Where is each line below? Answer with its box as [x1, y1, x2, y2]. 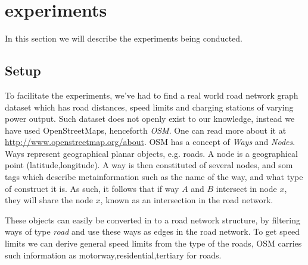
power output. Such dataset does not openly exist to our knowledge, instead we [5, 112, 295, 125]
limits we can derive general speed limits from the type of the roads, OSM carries [5, 237, 302, 250]
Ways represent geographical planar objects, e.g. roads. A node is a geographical [5, 147, 298, 159]
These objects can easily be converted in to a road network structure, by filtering [5, 213, 300, 226]
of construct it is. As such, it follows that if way [5, 182, 179, 194]
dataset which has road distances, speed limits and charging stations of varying [5, 100, 294, 113]
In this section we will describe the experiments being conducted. [5, 32, 242, 45]
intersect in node [216, 182, 277, 194]
